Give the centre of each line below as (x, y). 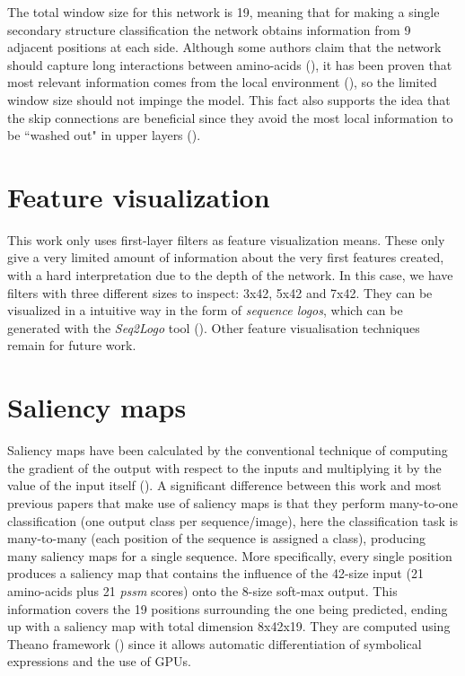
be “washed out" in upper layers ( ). (104, 135)
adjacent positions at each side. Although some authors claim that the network (224, 47)
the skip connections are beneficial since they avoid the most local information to (230, 117)
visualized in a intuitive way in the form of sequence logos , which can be (205, 310)
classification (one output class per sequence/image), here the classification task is (232, 520)
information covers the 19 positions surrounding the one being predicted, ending (228, 608)
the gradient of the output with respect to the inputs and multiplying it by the (224, 467)
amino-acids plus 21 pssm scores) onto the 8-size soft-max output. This (202, 590)
